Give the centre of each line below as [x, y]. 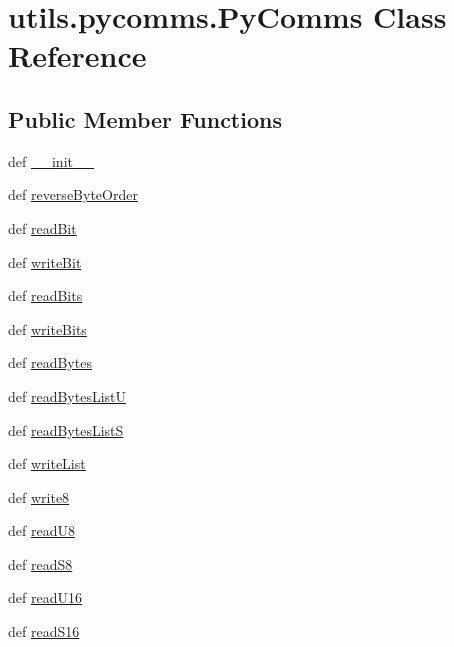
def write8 [39, 496]
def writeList [47, 463]
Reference [77, 55]
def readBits [45, 295]
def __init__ [51, 160]
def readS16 [44, 631]
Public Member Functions [145, 118]
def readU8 [41, 530]
